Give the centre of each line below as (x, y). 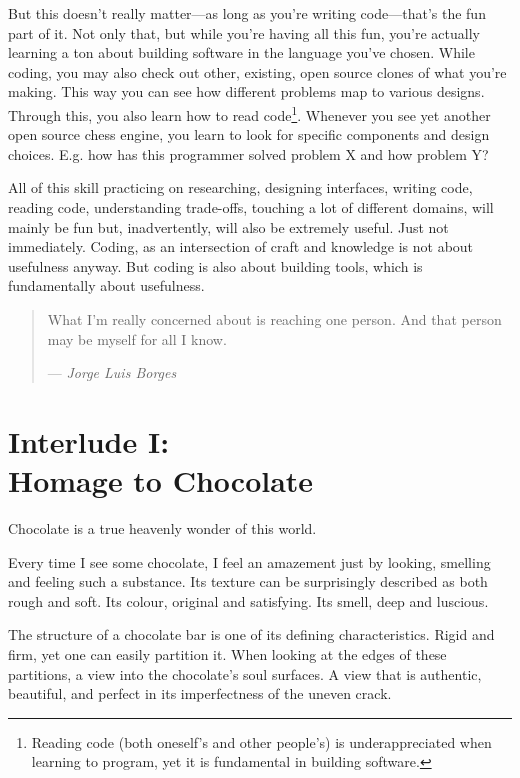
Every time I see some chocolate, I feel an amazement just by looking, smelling (249, 561)
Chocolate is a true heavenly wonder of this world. (162, 528)
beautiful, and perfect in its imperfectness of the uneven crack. (200, 693)
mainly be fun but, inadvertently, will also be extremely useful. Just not (228, 226)
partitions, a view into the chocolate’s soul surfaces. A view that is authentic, (245, 673)
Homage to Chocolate (161, 480)
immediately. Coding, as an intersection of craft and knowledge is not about (241, 246)
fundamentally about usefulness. (106, 285)
